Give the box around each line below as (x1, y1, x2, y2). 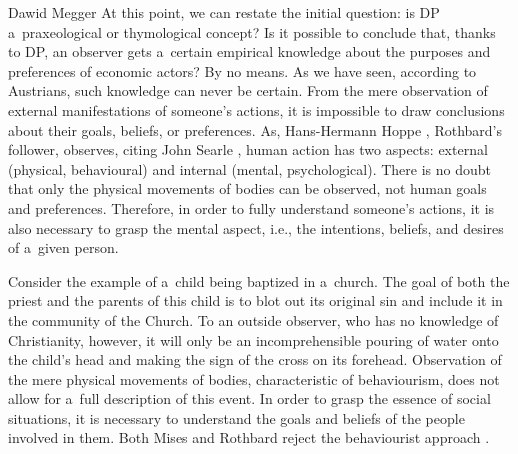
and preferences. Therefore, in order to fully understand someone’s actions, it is (8, 197, 495, 218)
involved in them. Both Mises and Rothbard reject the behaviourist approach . (8, 427, 490, 448)
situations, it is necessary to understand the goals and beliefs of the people (8, 407, 465, 428)
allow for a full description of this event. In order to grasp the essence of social (8, 388, 491, 409)
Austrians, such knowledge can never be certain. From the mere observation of (8, 80, 488, 101)
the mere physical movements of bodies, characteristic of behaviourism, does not (8, 368, 500, 389)
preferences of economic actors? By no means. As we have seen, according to (8, 60, 477, 81)
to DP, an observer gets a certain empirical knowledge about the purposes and (8, 41, 491, 62)
